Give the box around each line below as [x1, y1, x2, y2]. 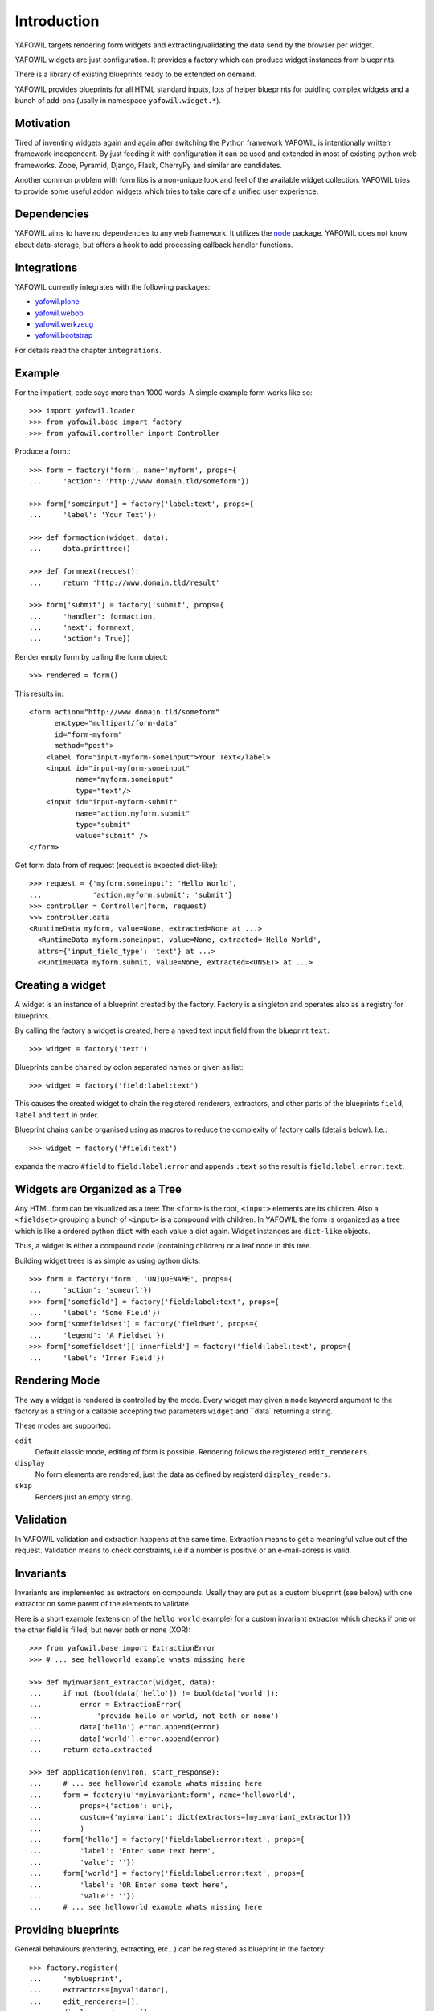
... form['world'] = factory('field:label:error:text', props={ [29, 1869, 305, 1878]
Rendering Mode [14, 1374, 100, 1388]
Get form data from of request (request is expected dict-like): [14, 861, 218, 870]
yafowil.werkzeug [35, 319, 94, 329]
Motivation [14, 117, 71, 130]
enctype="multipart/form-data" [54, 718, 178, 728]
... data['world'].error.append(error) [29, 1733, 220, 1743]
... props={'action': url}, [29, 1801, 174, 1810]
